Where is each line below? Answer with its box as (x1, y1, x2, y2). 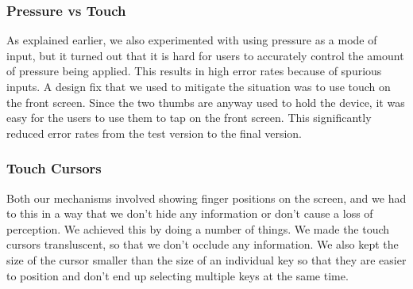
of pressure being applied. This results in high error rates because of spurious (6, 63, 382, 79)
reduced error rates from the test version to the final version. (6, 124, 302, 141)
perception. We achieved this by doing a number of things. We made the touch (6, 220, 390, 237)
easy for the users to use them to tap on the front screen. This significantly (6, 109, 372, 126)
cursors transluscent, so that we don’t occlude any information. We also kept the (6, 236, 399, 253)
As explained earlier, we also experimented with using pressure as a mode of (6, 32, 377, 48)
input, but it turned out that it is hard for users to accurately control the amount (6, 47, 404, 63)
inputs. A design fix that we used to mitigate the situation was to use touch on (6, 78, 391, 94)
